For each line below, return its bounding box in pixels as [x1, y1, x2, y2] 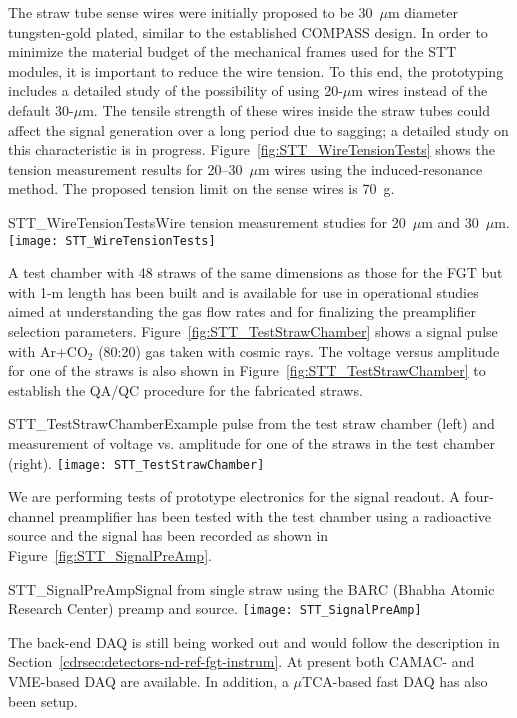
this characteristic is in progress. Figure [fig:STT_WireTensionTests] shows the [8, 139, 495, 160]
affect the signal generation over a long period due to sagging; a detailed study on [8, 119, 509, 140]
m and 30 [421, 211, 479, 232]
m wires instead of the [351, 80, 488, 101]
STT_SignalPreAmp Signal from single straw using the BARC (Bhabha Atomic [8, 578, 495, 599]
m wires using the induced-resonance [257, 158, 483, 179]
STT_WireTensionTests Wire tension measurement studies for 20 [8, 211, 406, 232]
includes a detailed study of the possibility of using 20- [8, 80, 343, 101]
